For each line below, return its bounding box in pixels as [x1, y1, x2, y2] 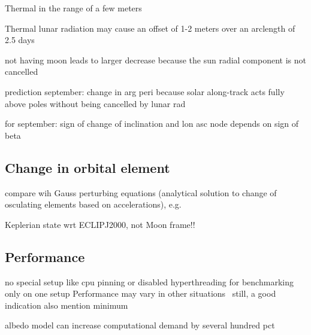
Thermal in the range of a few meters [5, 2, 142, 14]
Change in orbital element [5, 158, 170, 176]
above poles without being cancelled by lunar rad [5, 97, 186, 109]
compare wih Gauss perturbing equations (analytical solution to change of [5, 186, 277, 199]
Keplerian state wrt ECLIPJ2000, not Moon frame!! [5, 218, 195, 230]
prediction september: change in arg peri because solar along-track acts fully [5, 85, 285, 98]
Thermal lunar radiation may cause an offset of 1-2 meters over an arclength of [5, 22, 295, 34]
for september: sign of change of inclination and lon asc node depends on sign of [5, 117, 299, 130]
